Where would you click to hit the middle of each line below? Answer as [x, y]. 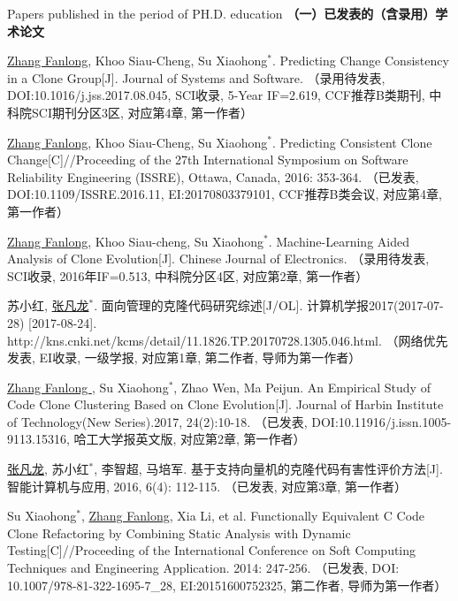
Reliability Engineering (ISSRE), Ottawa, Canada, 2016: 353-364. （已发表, [213, 176]
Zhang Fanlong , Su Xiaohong [88, 387]
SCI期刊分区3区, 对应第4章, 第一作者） [142, 112]
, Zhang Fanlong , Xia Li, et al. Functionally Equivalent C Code [253, 516]
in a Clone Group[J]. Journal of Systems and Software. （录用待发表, [196, 77]
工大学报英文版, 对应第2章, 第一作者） [196, 439]
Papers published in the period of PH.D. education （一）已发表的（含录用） [221, 13]
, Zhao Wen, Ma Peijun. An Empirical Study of [302, 387]
